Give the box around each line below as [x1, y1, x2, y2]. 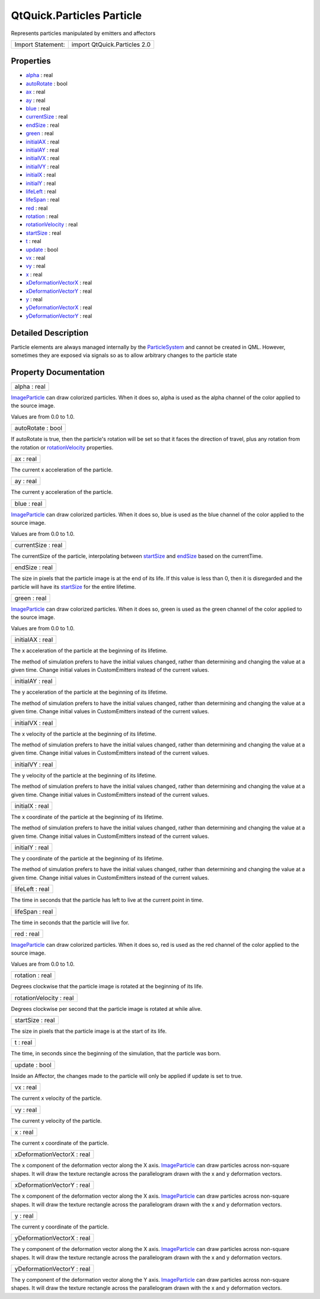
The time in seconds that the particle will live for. [11, 919, 130, 926]
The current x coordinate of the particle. [11, 1139, 109, 1147]
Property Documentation [11, 367, 105, 377]
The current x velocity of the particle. [11, 1094, 102, 1102]
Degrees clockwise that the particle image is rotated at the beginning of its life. [11, 983, 204, 990]
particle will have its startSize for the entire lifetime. [11, 583, 136, 590]
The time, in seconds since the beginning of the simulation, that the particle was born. [11, 1050, 221, 1057]
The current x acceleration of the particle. [11, 466, 113, 473]
